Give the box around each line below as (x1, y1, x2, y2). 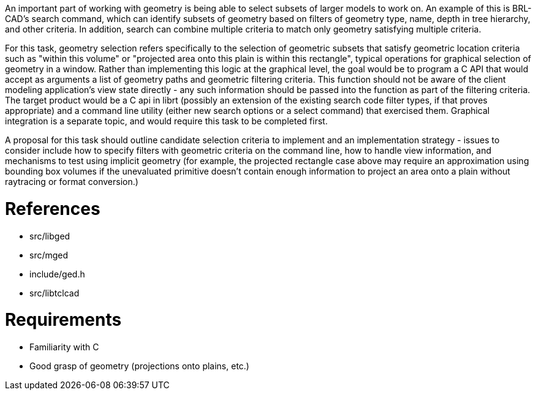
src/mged (29, 249, 69, 260)
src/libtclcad (29, 287, 80, 298)
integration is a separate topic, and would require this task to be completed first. (5, 116, 328, 126)
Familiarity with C (29, 342, 99, 352)
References (5, 198, 100, 219)
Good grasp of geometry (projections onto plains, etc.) (29, 361, 249, 371)
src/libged (29, 230, 70, 241)
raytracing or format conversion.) (5, 176, 138, 187)
